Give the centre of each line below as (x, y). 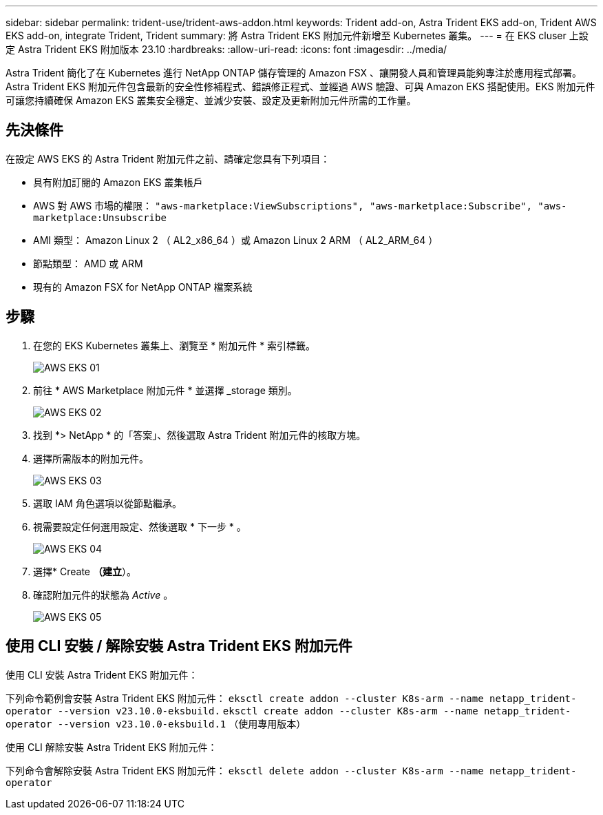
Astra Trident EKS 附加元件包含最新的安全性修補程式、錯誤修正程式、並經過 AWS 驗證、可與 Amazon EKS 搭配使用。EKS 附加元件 (300, 86)
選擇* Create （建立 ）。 (85, 571)
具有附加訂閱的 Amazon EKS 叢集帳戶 (118, 182)
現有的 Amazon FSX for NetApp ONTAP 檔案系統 (143, 287)
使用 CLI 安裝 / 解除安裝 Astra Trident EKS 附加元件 (179, 646)
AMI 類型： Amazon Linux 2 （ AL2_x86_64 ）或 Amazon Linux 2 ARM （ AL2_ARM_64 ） (236, 240)
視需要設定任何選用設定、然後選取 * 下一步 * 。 (140, 526)
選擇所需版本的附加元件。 (91, 458)
